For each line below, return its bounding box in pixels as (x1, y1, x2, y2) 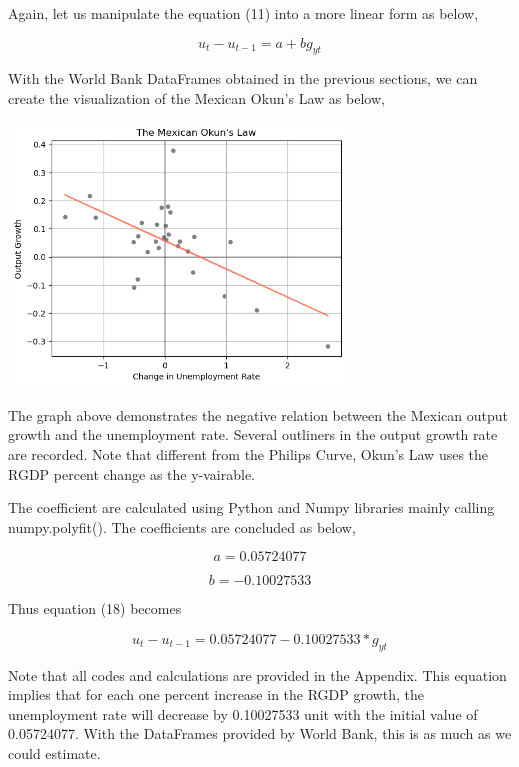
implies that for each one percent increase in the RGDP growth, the (8, 684, 424, 705)
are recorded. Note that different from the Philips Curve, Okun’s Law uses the (8, 443, 489, 464)
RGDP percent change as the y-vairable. (8, 463, 255, 484)
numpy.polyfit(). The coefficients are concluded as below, (8, 516, 356, 537)
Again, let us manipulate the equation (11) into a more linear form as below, (8, 3, 479, 23)
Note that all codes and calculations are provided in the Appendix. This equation (8, 664, 507, 685)
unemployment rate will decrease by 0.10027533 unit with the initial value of (8, 703, 478, 724)
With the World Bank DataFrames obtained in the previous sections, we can (8, 68, 478, 89)
